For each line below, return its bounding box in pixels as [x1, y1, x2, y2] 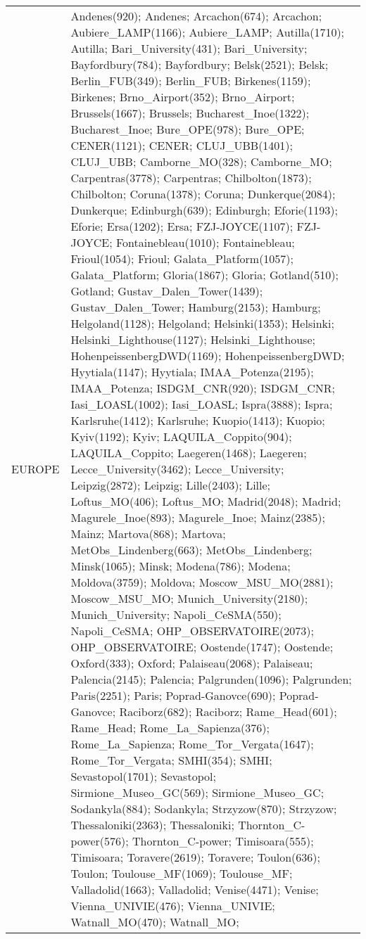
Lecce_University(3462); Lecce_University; [70, 461, 284, 477]
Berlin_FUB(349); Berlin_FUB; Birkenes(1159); [70, 72, 311, 89]
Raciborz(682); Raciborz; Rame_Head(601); [119, 703, 337, 720]
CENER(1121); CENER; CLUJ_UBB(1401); [70, 137, 294, 153]
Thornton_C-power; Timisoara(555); [132, 833, 314, 849]
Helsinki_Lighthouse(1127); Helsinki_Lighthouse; [70, 331, 315, 347]
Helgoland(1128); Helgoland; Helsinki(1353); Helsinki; [70, 315, 334, 331]
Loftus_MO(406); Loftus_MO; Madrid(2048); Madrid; [70, 493, 341, 509]
